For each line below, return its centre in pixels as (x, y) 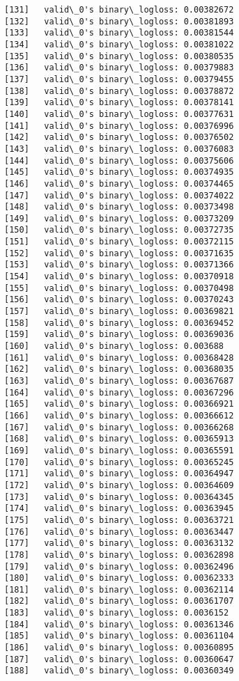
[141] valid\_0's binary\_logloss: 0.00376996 (119, 126)
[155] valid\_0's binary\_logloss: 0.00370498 (119, 288)
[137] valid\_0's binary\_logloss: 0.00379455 (119, 79)
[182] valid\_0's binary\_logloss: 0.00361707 (119, 601)
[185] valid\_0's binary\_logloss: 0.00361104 (119, 636)
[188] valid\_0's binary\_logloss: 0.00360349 (119, 671)
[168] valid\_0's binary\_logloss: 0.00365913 (119, 439)
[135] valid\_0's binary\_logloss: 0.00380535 (119, 56)
